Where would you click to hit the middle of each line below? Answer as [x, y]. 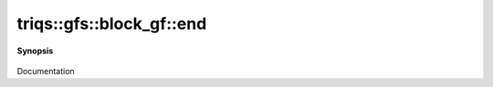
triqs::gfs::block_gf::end [112, 24]
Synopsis [35, 51]
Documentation [46, 71]
